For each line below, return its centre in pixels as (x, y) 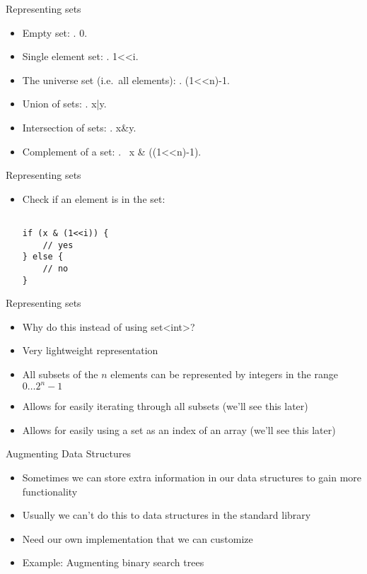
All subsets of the (60, 374)
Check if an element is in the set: (94, 198)
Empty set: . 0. (55, 32)
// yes (58, 245)
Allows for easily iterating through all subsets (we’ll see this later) (165, 406)
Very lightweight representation (90, 350)
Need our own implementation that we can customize (138, 538)
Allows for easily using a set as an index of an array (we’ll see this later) (179, 429)
